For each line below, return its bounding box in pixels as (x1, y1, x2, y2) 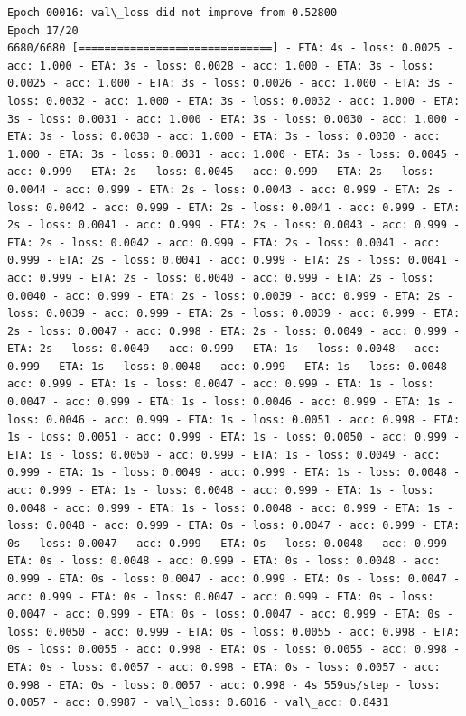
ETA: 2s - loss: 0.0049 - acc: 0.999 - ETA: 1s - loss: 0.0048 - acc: (7, 342, 441, 356)
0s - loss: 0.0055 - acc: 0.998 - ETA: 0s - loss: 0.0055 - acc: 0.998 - (7, 643, 461, 656)
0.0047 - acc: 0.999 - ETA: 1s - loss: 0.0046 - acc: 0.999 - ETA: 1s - (7, 395, 453, 409)
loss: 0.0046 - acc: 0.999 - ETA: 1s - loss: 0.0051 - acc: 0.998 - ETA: (7, 413, 461, 426)
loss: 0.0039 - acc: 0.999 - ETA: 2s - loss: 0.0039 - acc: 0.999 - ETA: (7, 307, 461, 321)
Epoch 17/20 (7, 23, 79, 37)
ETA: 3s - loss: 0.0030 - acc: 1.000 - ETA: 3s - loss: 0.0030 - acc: (7, 130, 441, 144)
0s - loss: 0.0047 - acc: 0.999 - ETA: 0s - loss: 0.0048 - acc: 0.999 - (7, 536, 461, 550)
